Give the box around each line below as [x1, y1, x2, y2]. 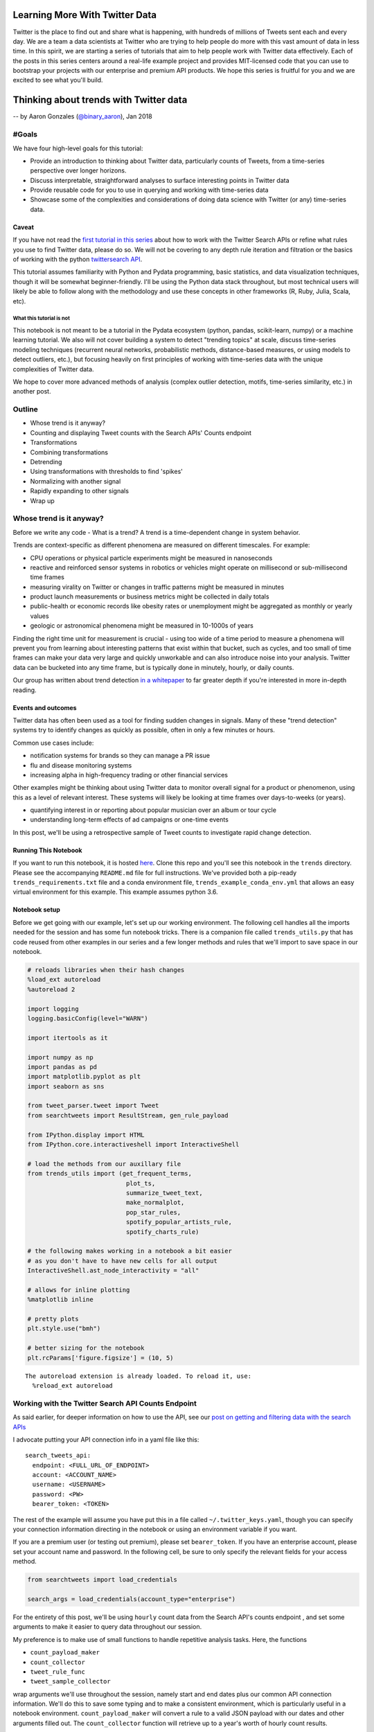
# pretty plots [27, 1315, 79, 1323]
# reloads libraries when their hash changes [27, 966, 185, 973]
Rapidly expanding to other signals [30, 487, 130, 495]
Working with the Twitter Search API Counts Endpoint [12, 1398, 197, 1408]
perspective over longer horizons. [30, 166, 127, 175]
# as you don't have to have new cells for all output [27, 1257, 217, 1264]
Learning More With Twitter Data [12, 9, 157, 21]
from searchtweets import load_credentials [27, 1576, 178, 1584]
